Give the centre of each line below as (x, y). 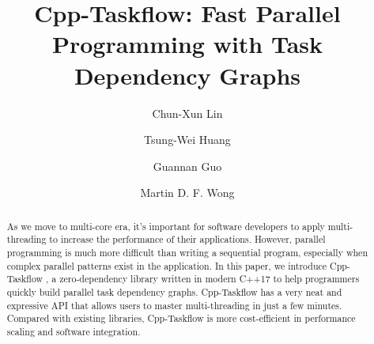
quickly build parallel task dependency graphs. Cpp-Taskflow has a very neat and (174, 291)
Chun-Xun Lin (187, 113)
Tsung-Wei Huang (187, 140)
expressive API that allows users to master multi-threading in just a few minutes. (174, 305)
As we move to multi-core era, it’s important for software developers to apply (166, 226)
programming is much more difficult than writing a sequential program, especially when (187, 252)
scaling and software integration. (74, 331)
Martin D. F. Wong (187, 193)
